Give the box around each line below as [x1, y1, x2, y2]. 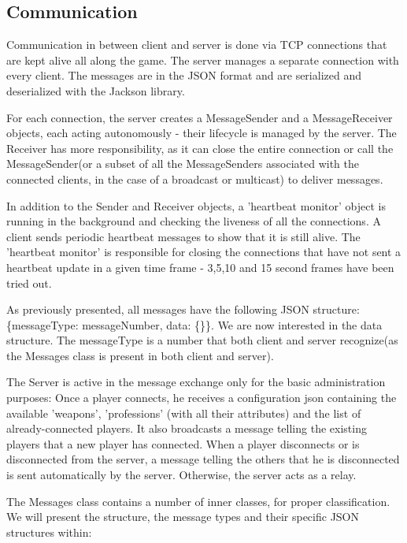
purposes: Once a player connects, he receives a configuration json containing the [6, 389, 397, 406]
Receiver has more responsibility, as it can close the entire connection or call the [6, 139, 394, 156]
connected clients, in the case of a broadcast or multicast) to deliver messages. [6, 170, 383, 187]
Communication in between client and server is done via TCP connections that [6, 36, 387, 53]
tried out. [6, 274, 52, 291]
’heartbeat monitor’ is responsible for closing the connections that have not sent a [6, 244, 401, 260]
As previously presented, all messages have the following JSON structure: [6, 301, 360, 318]
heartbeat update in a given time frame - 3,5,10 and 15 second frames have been [6, 258, 394, 275]
